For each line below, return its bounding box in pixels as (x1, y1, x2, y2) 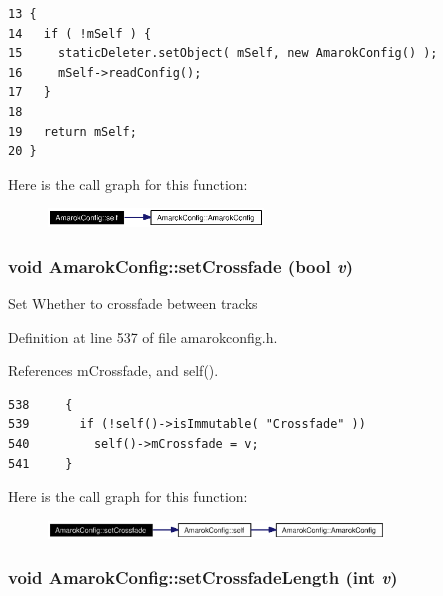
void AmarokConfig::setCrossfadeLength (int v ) (8, 565, 398, 590)
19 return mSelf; (8, 124, 137, 139)
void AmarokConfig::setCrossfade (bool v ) (8, 253, 353, 278)
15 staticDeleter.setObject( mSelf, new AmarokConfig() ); (8, 46, 438, 61)
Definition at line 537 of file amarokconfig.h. (8, 326, 278, 347)
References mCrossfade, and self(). (8, 360, 219, 381)
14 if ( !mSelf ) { (8, 26, 152, 41)
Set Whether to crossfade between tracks (8, 292, 258, 313)
